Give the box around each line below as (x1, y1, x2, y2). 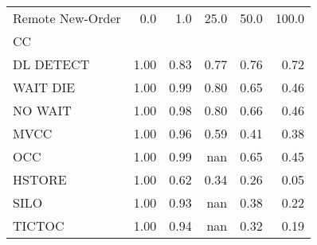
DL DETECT (13, 55, 90, 73)
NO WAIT (13, 101, 72, 119)
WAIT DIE (13, 78, 76, 96)
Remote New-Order (13, 9, 121, 27)
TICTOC (13, 216, 65, 235)
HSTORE (13, 170, 67, 189)
